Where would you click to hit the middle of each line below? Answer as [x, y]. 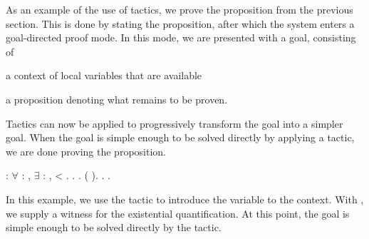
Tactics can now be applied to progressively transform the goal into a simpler [175, 123]
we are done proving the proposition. [86, 151]
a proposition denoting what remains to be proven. [117, 99]
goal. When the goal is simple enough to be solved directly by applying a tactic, [180, 137]
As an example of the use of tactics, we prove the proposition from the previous [180, 9]
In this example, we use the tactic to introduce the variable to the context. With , [185, 199]
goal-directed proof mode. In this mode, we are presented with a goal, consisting [181, 37]
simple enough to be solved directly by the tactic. [114, 227]
